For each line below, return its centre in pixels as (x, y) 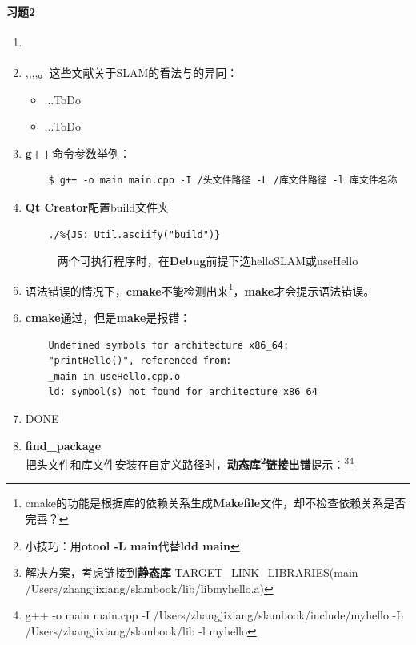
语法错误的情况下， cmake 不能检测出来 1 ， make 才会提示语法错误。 (200, 289)
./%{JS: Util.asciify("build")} (134, 234)
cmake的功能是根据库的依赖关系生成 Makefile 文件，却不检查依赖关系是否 (216, 503)
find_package (63, 445)
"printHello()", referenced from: (140, 361)
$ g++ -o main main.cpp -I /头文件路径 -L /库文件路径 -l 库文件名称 (223, 181)
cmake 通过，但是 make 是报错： (108, 317)
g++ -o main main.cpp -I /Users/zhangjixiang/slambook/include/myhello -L (214, 615)
